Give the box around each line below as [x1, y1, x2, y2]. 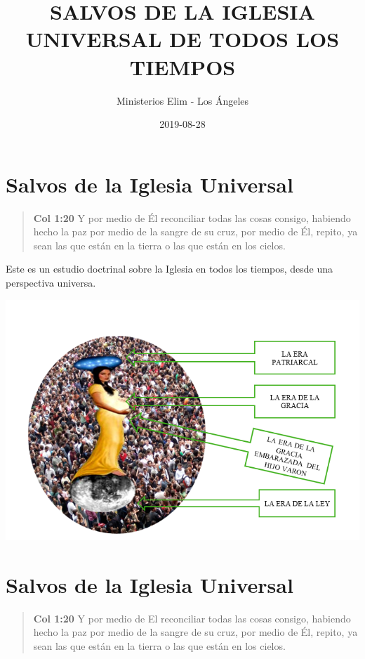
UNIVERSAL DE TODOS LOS [25, 25, 340, 53]
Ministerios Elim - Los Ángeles [116, 93, 249, 107]
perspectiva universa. [6, 275, 96, 289]
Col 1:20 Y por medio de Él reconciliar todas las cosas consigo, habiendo [33, 210, 351, 225]
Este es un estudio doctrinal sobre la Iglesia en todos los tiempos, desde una [6, 261, 333, 276]
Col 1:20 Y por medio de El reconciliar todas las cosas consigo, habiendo [33, 611, 351, 625]
